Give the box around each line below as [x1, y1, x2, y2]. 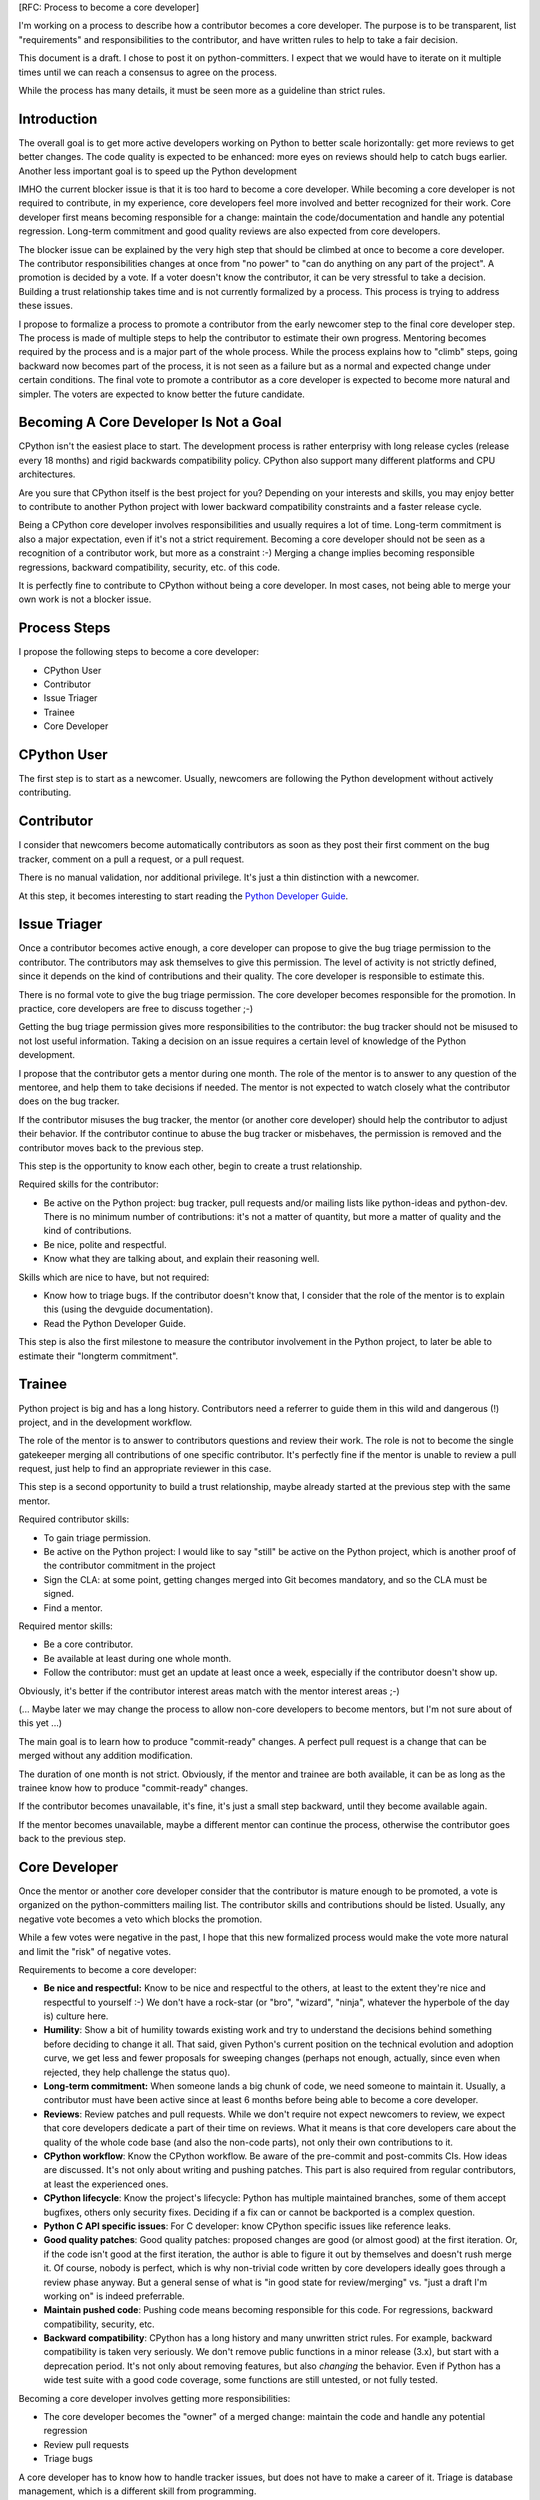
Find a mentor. [43, 1601, 104, 1614]
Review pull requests [43, 2438, 130, 2450]
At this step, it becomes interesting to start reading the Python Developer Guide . [18, 890, 349, 902]
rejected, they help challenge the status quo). [43, 2066, 231, 2078]
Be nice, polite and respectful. [43, 1238, 167, 1250]
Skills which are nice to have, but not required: [18, 1271, 210, 1283]
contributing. [18, 786, 72, 799]
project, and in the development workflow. [18, 1416, 193, 1428]
